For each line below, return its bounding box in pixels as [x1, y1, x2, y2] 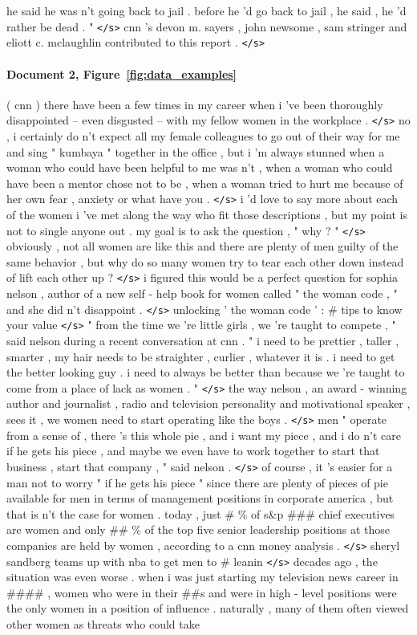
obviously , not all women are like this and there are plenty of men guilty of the [6, 238, 399, 254]
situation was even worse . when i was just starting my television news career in [6, 568, 399, 585]
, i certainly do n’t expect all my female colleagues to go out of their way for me [6, 127, 400, 144]
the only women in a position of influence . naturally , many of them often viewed [6, 600, 409, 617]
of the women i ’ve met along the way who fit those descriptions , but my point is [6, 206, 408, 222]
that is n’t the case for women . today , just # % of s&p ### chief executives [6, 505, 395, 522]
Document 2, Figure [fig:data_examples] [6, 65, 237, 82]
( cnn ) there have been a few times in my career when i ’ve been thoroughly [6, 96, 383, 112]
